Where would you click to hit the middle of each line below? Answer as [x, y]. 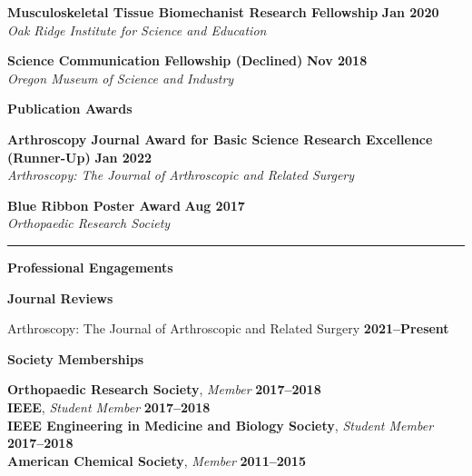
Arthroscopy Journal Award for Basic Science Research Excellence [220, 139]
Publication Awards [70, 109]
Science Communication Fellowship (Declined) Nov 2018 [187, 60]
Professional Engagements [90, 267]
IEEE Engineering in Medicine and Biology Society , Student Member [221, 425]
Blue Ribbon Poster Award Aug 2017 [126, 205]
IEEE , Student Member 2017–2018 [109, 407]
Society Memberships [76, 358]
